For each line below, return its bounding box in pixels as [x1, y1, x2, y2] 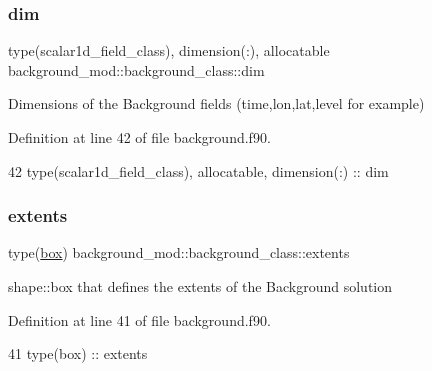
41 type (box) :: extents [8, 343, 148, 364]
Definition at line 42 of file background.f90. [8, 127, 271, 147]
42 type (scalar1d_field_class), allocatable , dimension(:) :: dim [8, 160, 389, 181]
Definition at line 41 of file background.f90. [8, 309, 271, 330]
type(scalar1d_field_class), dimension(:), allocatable [8, 40, 330, 61]
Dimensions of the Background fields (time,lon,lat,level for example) [8, 93, 425, 114]
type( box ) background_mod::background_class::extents [8, 242, 350, 263]
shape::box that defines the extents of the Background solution [8, 276, 393, 296]
